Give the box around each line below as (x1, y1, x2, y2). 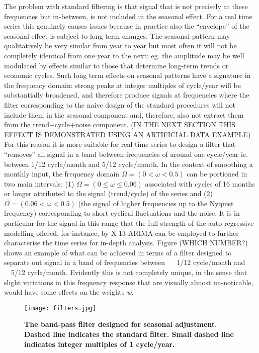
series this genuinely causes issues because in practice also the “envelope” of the (4, 21, 249, 31)
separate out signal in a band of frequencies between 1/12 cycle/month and (4, 257, 245, 268)
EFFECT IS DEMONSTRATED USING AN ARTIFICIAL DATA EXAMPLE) (4, 129, 251, 139)
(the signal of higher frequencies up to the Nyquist (78, 198, 234, 208)
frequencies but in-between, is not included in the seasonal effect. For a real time (4, 11, 252, 21)
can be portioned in (187, 168, 247, 179)
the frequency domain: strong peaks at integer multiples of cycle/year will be (4, 79, 241, 90)
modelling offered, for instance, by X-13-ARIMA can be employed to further (4, 227, 239, 238)
